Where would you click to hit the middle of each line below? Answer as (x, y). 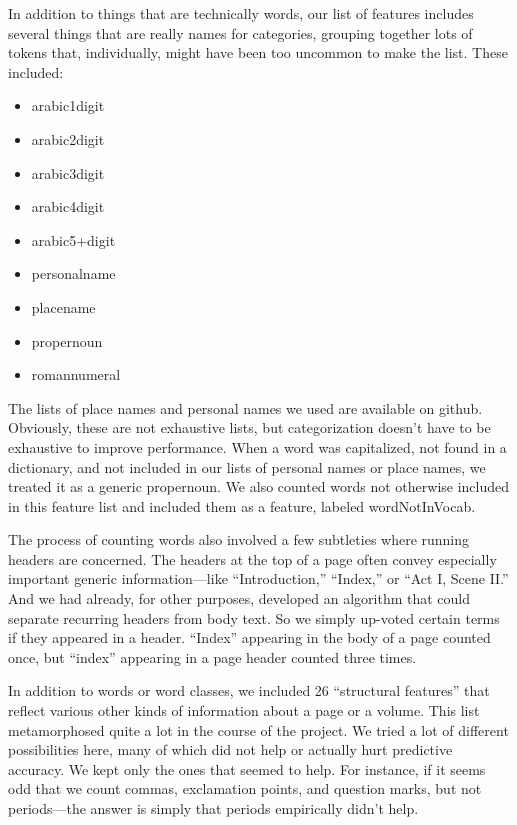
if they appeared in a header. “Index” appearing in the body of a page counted (249, 637)
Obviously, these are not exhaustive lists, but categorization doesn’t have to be (249, 427)
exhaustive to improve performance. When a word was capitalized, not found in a (257, 446)
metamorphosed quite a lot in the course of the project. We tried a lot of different (258, 729)
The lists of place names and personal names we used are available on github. (245, 407)
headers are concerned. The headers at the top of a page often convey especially (252, 558)
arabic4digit (68, 206)
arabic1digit (68, 105)
